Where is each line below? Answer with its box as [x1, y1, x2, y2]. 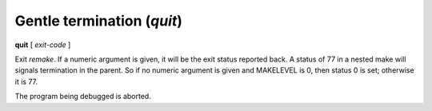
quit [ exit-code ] [14, 40, 71, 50]
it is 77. [14, 77, 38, 86]
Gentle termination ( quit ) [14, 12, 183, 30]
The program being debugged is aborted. [14, 92, 151, 101]
